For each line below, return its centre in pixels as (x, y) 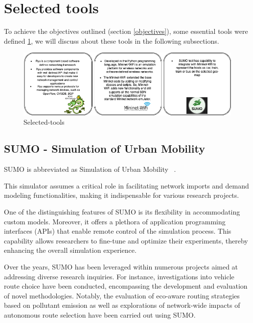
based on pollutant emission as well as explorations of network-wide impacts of (122, 305)
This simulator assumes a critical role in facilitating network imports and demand (126, 185)
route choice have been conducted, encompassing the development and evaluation (126, 286)
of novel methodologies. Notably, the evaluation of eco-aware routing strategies (122, 295)
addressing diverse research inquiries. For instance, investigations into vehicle (119, 276)
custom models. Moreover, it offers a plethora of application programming (115, 221)
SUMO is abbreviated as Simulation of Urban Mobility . (90, 169)
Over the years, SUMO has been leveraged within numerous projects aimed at (121, 266)
